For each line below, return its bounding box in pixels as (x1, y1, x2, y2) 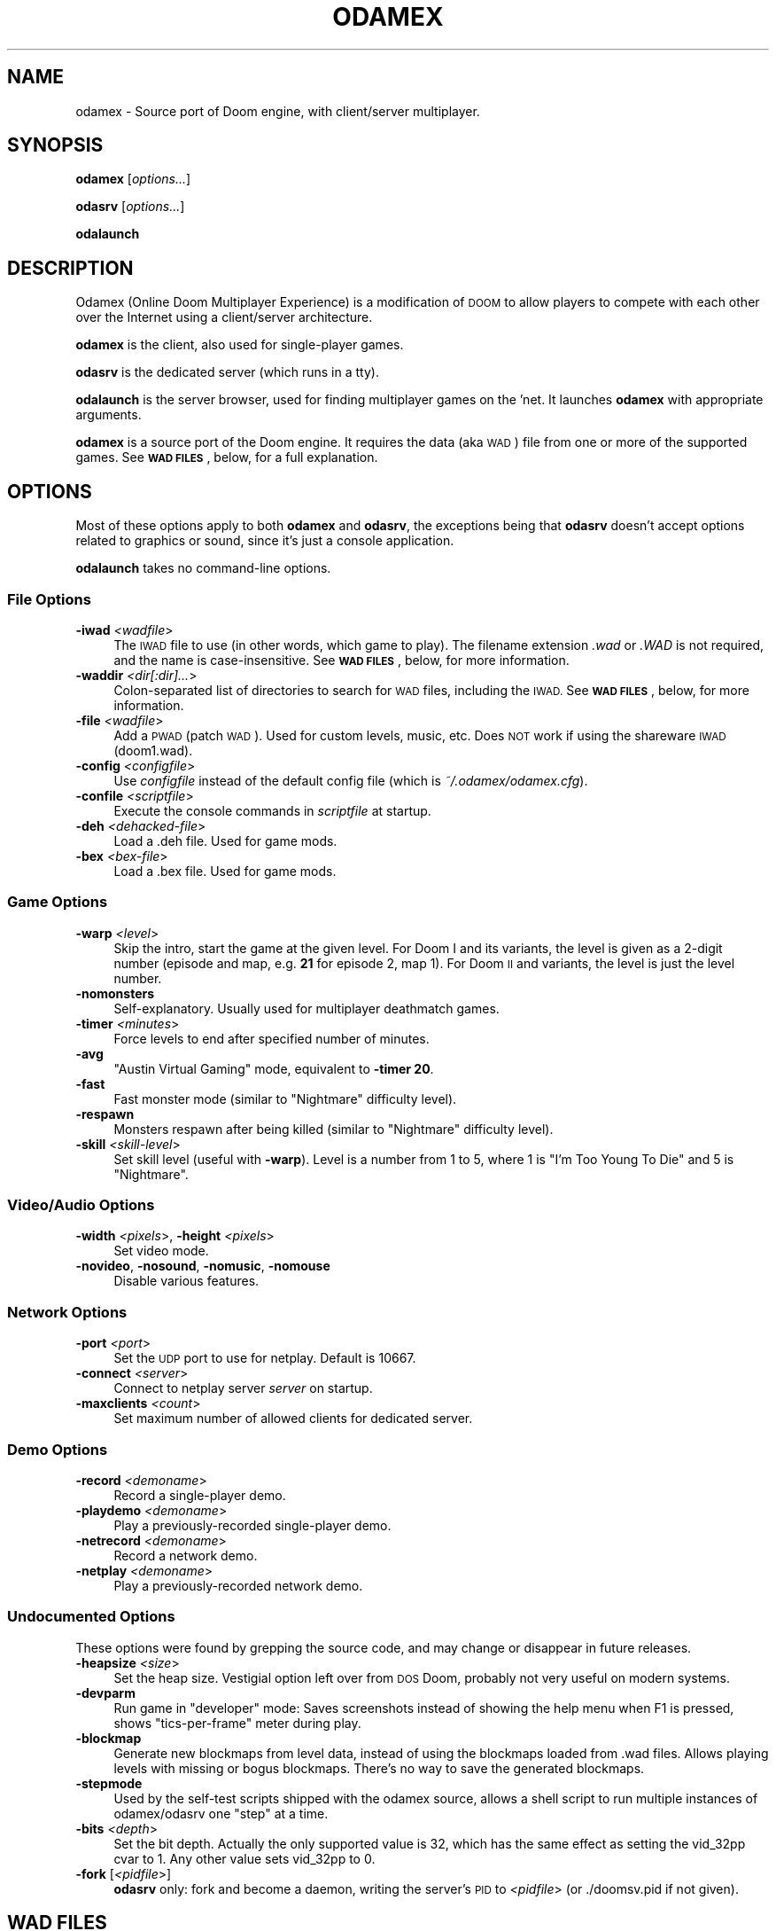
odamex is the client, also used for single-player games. (75, 337, 404, 353)
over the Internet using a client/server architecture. (75, 309, 373, 325)
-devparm (75, 1685, 136, 1700)
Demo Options (7, 1440, 108, 1458)
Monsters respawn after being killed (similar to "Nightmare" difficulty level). (113, 1121, 554, 1137)
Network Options (7, 1302, 128, 1321)
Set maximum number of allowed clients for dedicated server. (113, 1411, 473, 1427)
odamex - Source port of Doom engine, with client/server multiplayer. (75, 103, 480, 119)
